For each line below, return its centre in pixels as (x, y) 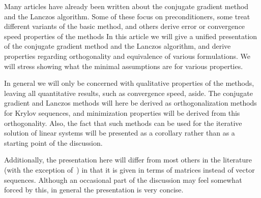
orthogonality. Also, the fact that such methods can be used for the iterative (123, 123)
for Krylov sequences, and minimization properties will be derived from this (122, 112)
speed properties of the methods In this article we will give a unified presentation (131, 36)
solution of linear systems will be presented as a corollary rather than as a (120, 133)
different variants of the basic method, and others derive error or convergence (125, 26)
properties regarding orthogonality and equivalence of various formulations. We (127, 56)
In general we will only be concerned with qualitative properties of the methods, (129, 83)
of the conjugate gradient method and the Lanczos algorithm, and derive (118, 46)
